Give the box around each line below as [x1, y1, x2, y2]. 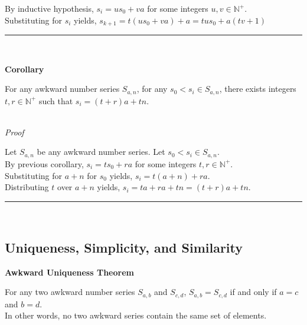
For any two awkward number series [5, 286, 135, 298]
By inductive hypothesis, [5, 2, 94, 14]
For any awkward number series [5, 82, 120, 95]
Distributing [5, 181, 49, 193]
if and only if [230, 286, 277, 298]
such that [38, 94, 73, 107]
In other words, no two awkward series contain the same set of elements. [5, 309, 267, 321]
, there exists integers [219, 82, 296, 95]
